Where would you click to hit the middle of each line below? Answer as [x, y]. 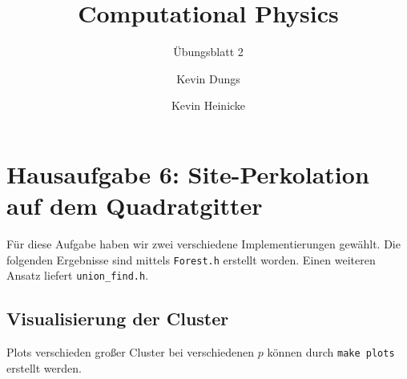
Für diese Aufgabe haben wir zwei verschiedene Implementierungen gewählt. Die [203, 244]
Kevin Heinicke [208, 105]
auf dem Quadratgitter [135, 206]
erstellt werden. [44, 367]
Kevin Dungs [208, 78]
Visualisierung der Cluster [118, 319]
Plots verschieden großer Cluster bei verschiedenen [131, 352]
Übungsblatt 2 [208, 52]
